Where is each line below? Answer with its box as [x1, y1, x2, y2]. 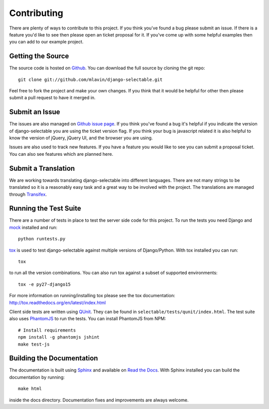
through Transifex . [9, 191, 47, 197]
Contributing [9, 7, 63, 18]
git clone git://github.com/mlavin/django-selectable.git [18, 76, 163, 82]
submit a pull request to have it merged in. [9, 95, 96, 101]
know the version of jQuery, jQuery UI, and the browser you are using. [9, 135, 153, 141]
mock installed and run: [9, 224, 57, 230]
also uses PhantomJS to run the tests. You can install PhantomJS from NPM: [9, 316, 166, 322]
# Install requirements [18, 327, 76, 333]
